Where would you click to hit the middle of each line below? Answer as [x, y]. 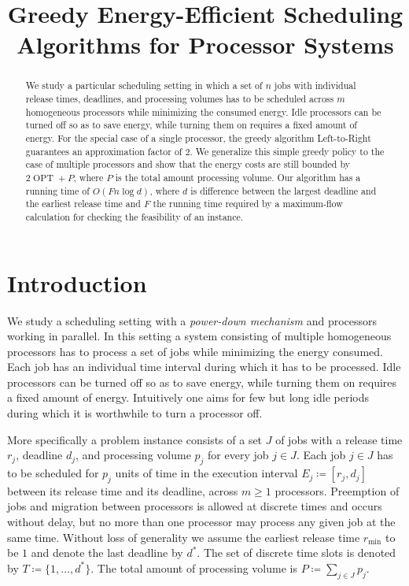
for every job [238, 455]
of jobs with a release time [339, 439]
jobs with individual [315, 85]
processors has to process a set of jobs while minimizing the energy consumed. [195, 351]
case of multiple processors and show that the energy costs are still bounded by [188, 164]
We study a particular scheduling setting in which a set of [144, 85]
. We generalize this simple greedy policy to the [287, 151]
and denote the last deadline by [107, 553]
